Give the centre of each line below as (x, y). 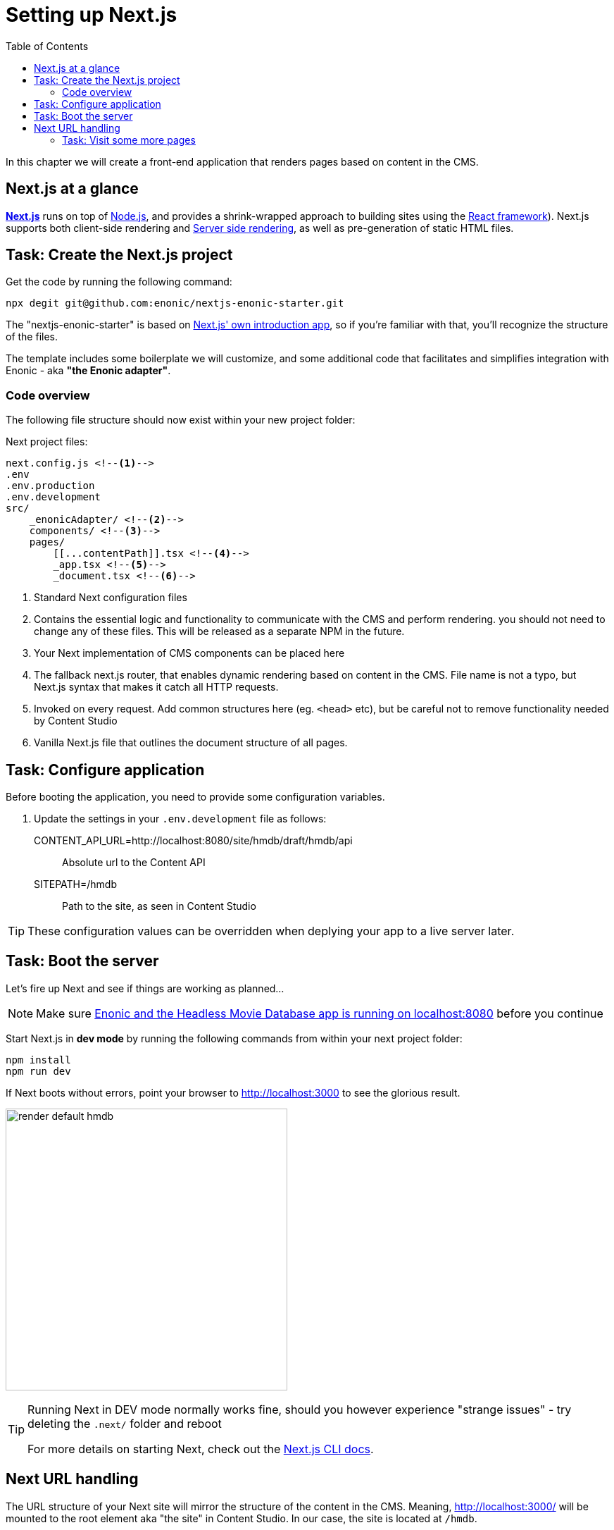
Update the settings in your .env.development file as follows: (180, 819)
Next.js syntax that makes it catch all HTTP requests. (156, 687)
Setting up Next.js (92, 15)
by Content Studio (76, 721)
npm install (38, 1060)
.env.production (50, 486)
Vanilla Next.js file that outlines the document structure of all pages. (191, 743)
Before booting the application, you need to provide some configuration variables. (195, 797)
